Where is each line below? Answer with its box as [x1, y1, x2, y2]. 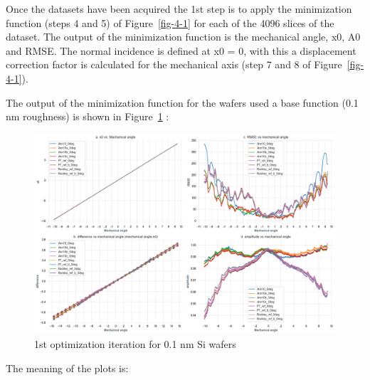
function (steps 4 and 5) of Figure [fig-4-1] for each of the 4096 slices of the [6, 15, 334, 30]
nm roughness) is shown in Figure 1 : [6, 109, 169, 124]
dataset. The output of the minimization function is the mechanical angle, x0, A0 [6, 29, 361, 44]
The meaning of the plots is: [6, 360, 129, 375]
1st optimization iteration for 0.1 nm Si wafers [34, 336, 236, 351]
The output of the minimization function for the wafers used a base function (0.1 [6, 95, 359, 110]
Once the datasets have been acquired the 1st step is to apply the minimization [6, 1, 352, 16]
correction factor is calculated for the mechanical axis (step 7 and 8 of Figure [6, 57, 342, 72]
